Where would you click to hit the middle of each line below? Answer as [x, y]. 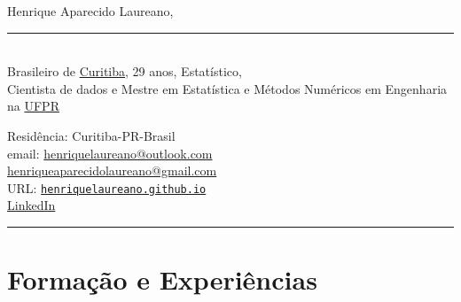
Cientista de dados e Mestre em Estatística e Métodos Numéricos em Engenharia [227, 88]
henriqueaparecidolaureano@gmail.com [112, 170]
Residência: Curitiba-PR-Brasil [91, 135]
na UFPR [33, 106]
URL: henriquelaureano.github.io [107, 187]
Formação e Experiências [162, 279]
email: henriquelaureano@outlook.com [110, 153]
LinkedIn [31, 205]
